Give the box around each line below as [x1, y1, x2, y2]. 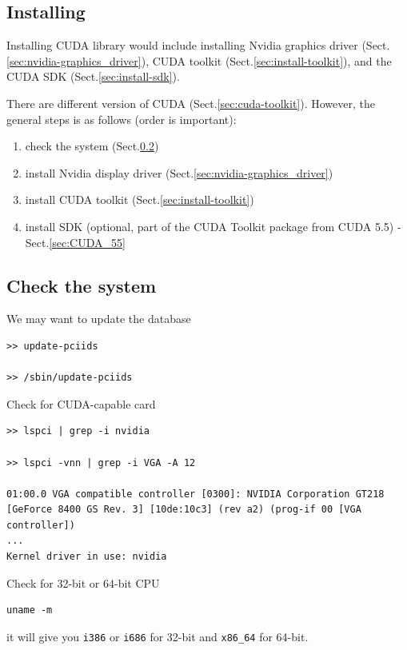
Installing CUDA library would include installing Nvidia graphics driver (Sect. [6, 37, 390, 54]
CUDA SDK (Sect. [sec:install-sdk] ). [6, 68, 180, 85]
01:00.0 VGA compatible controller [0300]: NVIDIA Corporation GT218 [6, 488, 385, 500]
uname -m [6, 604, 53, 616]
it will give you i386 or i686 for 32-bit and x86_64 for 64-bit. [6, 628, 309, 644]
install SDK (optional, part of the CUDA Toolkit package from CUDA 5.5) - [25, 217, 401, 234]
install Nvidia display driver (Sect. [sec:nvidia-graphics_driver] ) [25, 164, 333, 181]
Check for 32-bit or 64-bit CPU [6, 574, 160, 591]
